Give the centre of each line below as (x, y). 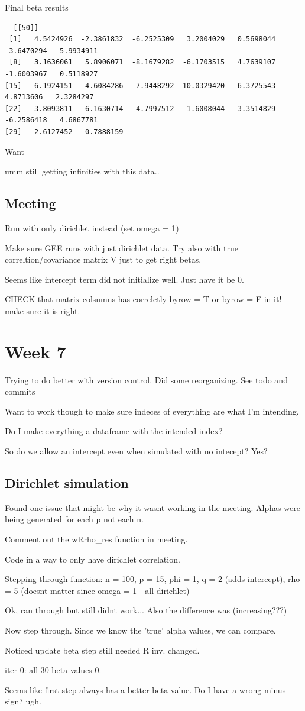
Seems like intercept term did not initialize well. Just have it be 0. (124, 279)
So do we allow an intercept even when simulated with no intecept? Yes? (136, 450)
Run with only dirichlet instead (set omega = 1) (92, 227)
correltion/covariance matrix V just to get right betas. (103, 259)
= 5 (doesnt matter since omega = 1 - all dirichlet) (97, 590)
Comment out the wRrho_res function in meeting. (96, 539)
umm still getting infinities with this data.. (82, 171)
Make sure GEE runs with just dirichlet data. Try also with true (121, 248)
